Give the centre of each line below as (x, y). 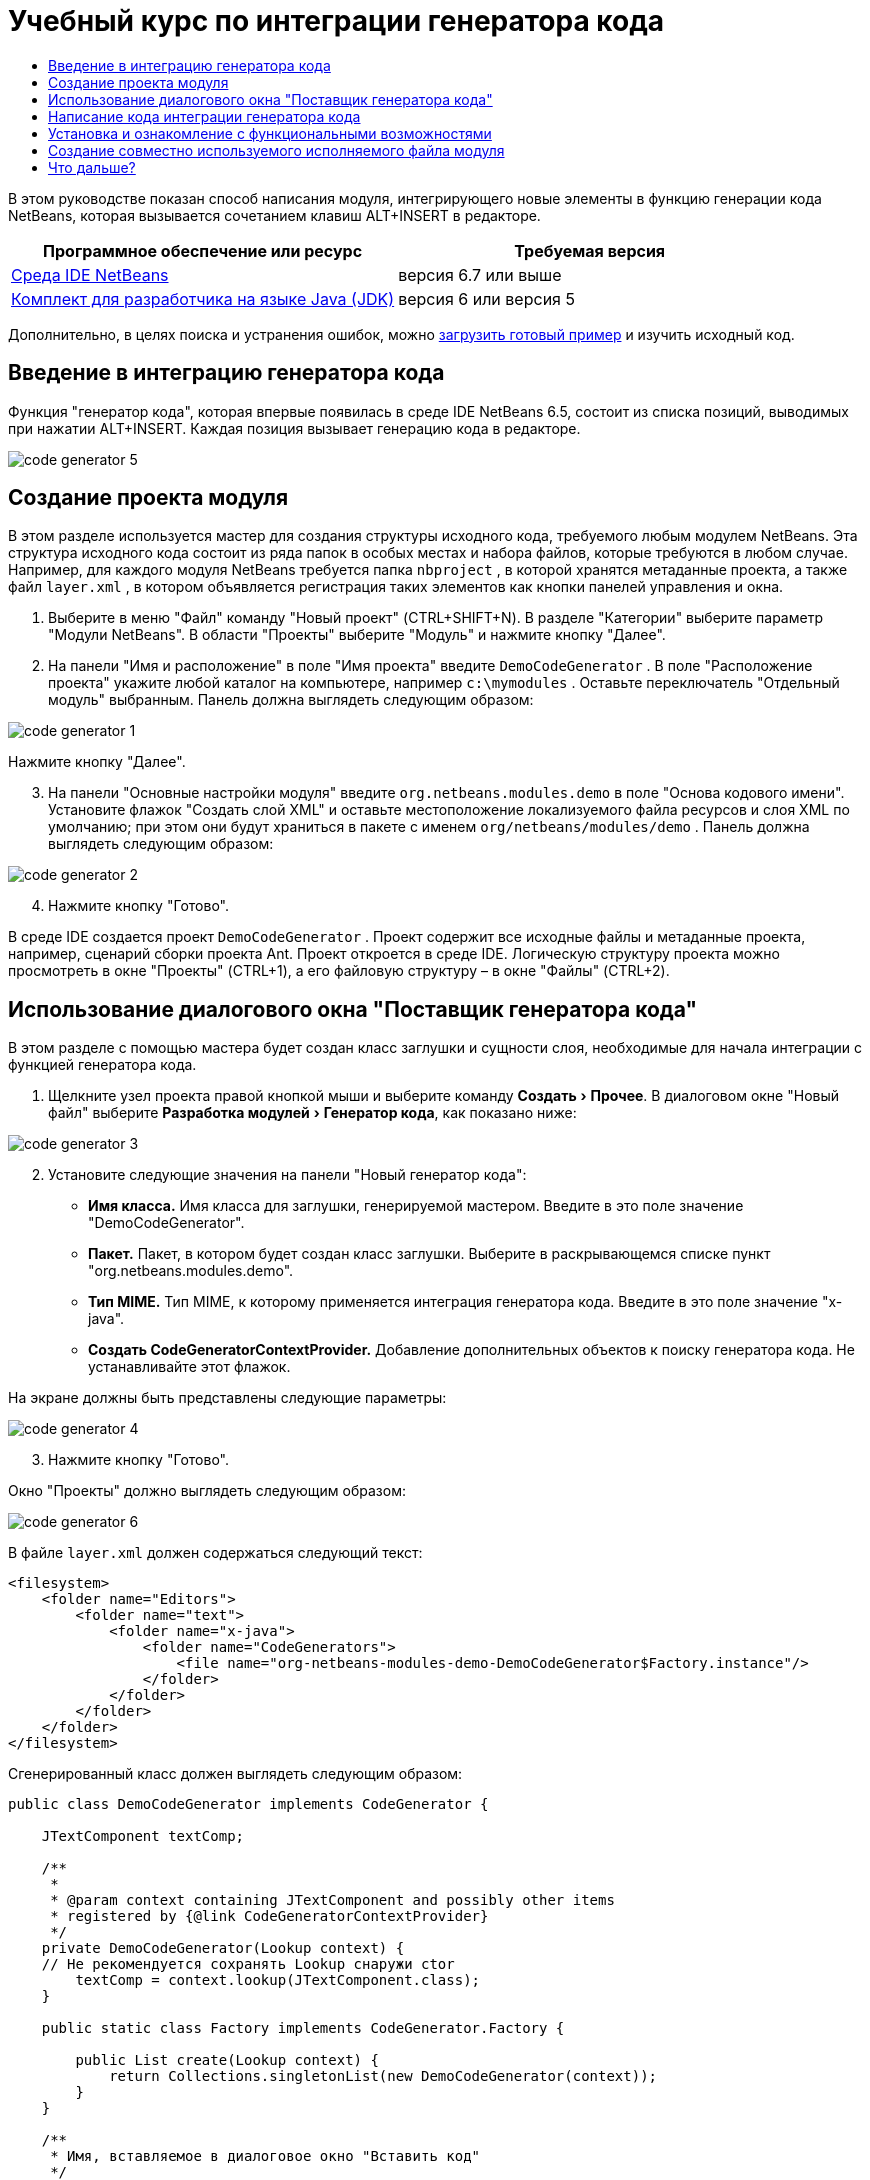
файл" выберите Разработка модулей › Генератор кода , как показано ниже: (312, 1113)
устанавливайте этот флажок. (189, 1367)
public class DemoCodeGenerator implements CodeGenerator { (248, 1804)
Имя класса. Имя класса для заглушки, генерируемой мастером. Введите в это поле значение (416, 1206)
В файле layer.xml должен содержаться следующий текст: (215, 1553)
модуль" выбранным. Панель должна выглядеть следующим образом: (291, 700)
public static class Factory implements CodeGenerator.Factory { (303, 2028)
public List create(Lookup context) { (227, 2060)
